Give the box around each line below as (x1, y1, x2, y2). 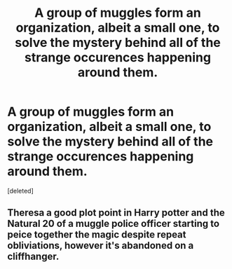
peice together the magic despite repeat (7, 229, 187, 241)
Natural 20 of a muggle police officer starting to (7, 218, 219, 230)
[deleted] (7, 186, 34, 195)
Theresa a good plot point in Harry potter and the (7, 207, 226, 219)
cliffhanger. (7, 251, 60, 263)
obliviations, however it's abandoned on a (7, 240, 194, 251)
